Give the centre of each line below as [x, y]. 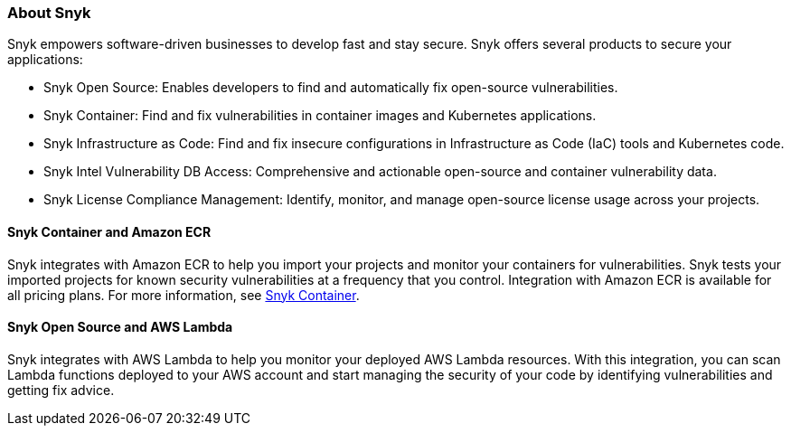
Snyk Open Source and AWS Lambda [120, 327]
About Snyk [49, 13]
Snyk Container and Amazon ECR [109, 231]
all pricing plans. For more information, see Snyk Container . [184, 295]
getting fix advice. [61, 390]
